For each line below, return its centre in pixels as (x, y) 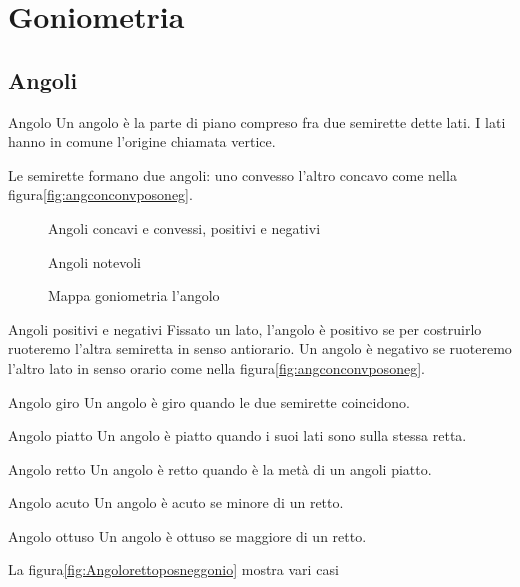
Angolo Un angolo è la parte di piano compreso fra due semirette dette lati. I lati (257, 121)
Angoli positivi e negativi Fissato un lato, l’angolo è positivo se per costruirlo (245, 328)
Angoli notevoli (94, 261)
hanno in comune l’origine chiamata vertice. (142, 141)
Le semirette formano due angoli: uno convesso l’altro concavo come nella (232, 174)
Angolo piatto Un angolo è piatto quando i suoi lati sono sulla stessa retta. (237, 435)
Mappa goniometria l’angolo (134, 295)
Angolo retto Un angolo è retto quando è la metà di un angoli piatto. (220, 468)
